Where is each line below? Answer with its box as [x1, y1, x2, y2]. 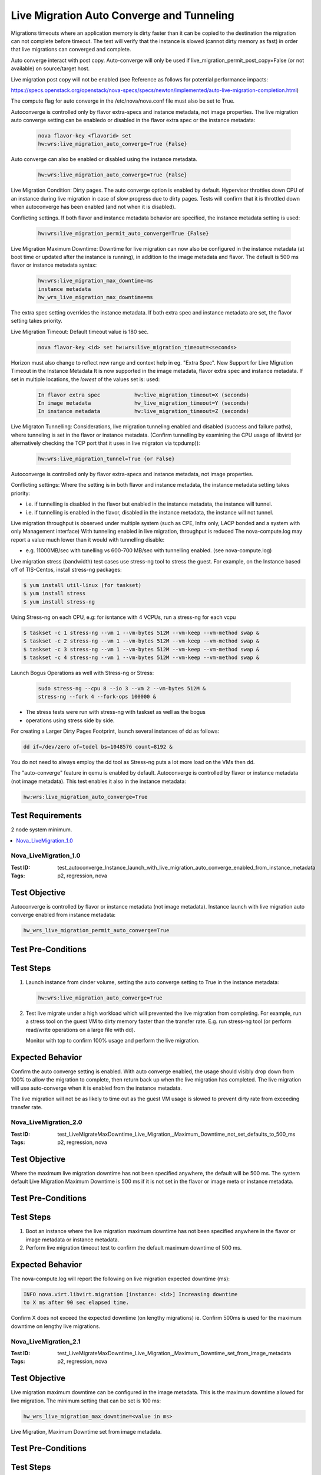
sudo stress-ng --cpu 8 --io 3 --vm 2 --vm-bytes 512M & [38, 685, 206, 691]
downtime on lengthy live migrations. [11, 1322, 101, 1330]
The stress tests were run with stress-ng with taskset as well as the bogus [25, 709, 206, 716]
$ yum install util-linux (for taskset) [23, 582, 141, 588]
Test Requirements [11, 811, 82, 821]
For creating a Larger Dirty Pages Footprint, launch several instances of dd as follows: [11, 727, 220, 735]
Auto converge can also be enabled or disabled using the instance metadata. [11, 156, 197, 163]
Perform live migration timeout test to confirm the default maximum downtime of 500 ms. [25, 1244, 242, 1251]
